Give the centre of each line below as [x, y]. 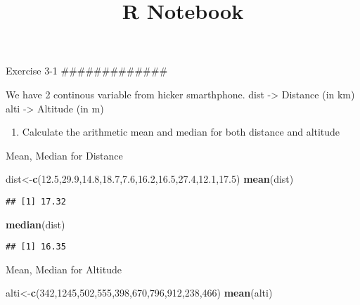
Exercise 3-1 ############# [87, 71]
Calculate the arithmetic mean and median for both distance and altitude [181, 132]
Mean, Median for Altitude [64, 269]
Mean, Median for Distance [64, 155]
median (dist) [36, 224]
